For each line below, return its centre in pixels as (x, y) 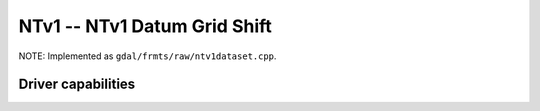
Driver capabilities (77, 84)
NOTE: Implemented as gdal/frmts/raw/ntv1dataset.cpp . (147, 56)
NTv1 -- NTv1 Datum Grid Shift (145, 26)
